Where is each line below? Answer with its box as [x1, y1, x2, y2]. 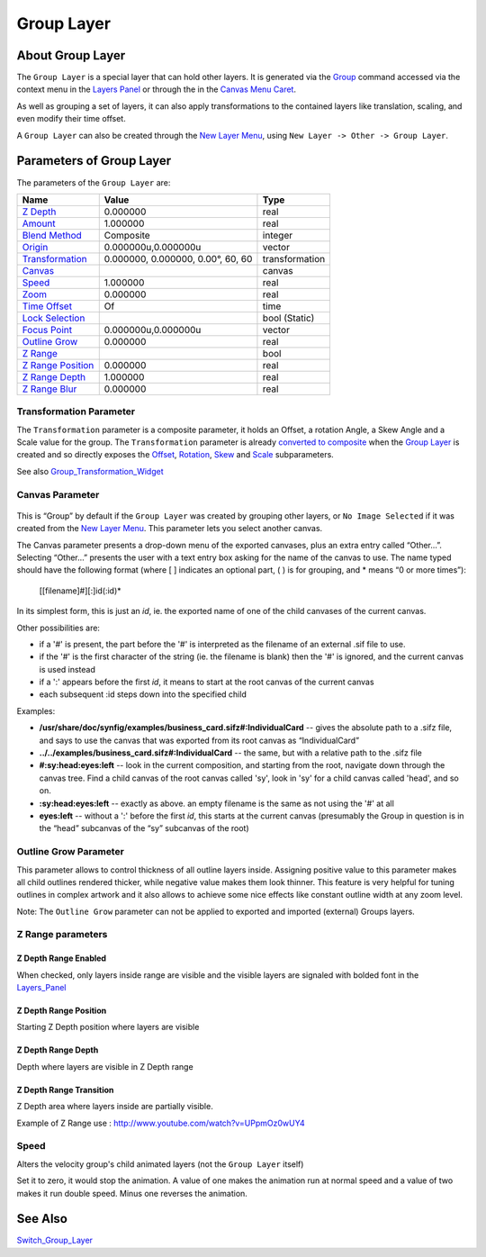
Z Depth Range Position [16, 1005, 107, 1017]
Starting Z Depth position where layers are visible [16, 1022, 200, 1033]
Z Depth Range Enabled [16, 953, 107, 963]
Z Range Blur [22, 383, 77, 395]
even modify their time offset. [16, 113, 126, 124]
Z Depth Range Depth [16, 1044, 99, 1055]
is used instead [39, 664, 96, 674]
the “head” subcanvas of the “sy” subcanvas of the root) [39, 823, 249, 834]
